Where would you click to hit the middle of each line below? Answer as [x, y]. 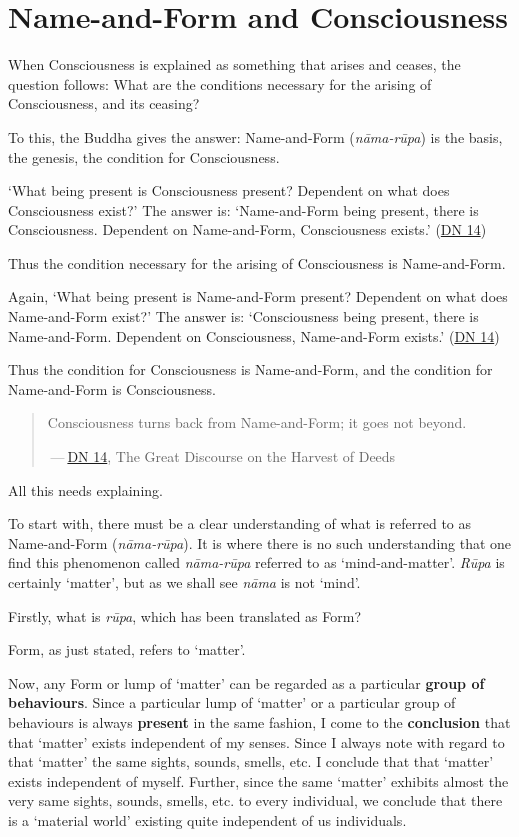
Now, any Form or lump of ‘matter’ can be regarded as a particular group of [246, 682]
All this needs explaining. [85, 489]
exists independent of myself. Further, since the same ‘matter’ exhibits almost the [258, 780]
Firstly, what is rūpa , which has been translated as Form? [185, 615]
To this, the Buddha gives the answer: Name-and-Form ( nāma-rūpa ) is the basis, [255, 136]
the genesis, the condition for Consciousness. [144, 156]
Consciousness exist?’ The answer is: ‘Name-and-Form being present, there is [243, 209]
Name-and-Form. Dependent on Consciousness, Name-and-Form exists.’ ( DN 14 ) [254, 335]
